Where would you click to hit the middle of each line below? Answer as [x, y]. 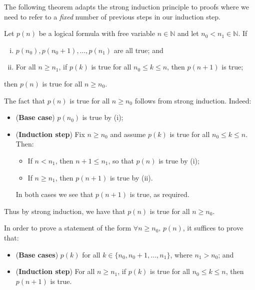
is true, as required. [159, 194]
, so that [121, 160]
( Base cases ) [37, 254]
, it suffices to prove [213, 228]
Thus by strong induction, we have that [65, 211]
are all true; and [138, 50]
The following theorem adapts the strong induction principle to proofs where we [127, 6]
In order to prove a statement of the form [68, 228]
